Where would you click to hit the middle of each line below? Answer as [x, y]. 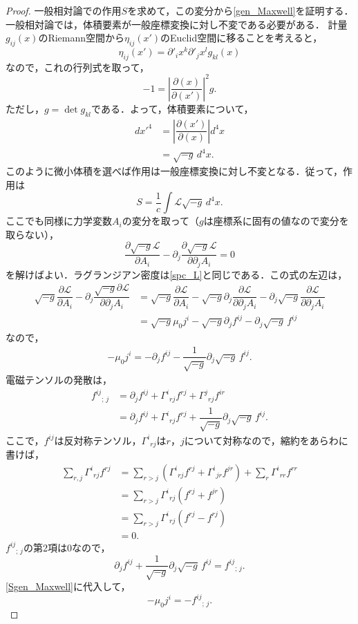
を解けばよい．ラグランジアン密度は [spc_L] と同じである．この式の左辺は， [177, 274]
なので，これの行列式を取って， [77, 67]
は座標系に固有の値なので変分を [276, 221]
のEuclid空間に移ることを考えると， [242, 38]
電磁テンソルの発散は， [59, 380]
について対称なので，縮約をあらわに [266, 440]
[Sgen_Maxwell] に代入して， [68, 586]
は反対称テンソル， [98, 440]
